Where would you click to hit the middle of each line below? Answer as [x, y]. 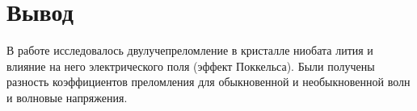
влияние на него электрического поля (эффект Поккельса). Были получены [191, 66]
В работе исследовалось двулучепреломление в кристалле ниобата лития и [190, 50]
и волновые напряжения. [67, 97]
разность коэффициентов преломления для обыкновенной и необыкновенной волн [208, 82]
